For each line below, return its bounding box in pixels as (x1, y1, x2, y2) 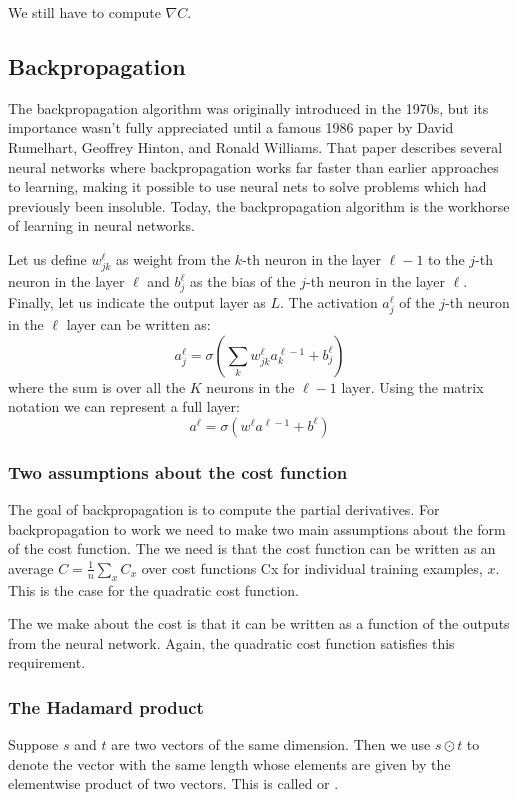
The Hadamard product (8, 694, 204, 719)
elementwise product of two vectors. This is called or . (8, 773, 339, 794)
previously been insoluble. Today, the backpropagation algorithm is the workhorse (8, 195, 510, 216)
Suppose (8, 734, 59, 755)
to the (428, 248, 465, 269)
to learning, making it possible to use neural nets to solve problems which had (8, 176, 487, 197)
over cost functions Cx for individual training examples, (141, 557, 483, 578)
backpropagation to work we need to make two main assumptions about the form (8, 518, 506, 539)
